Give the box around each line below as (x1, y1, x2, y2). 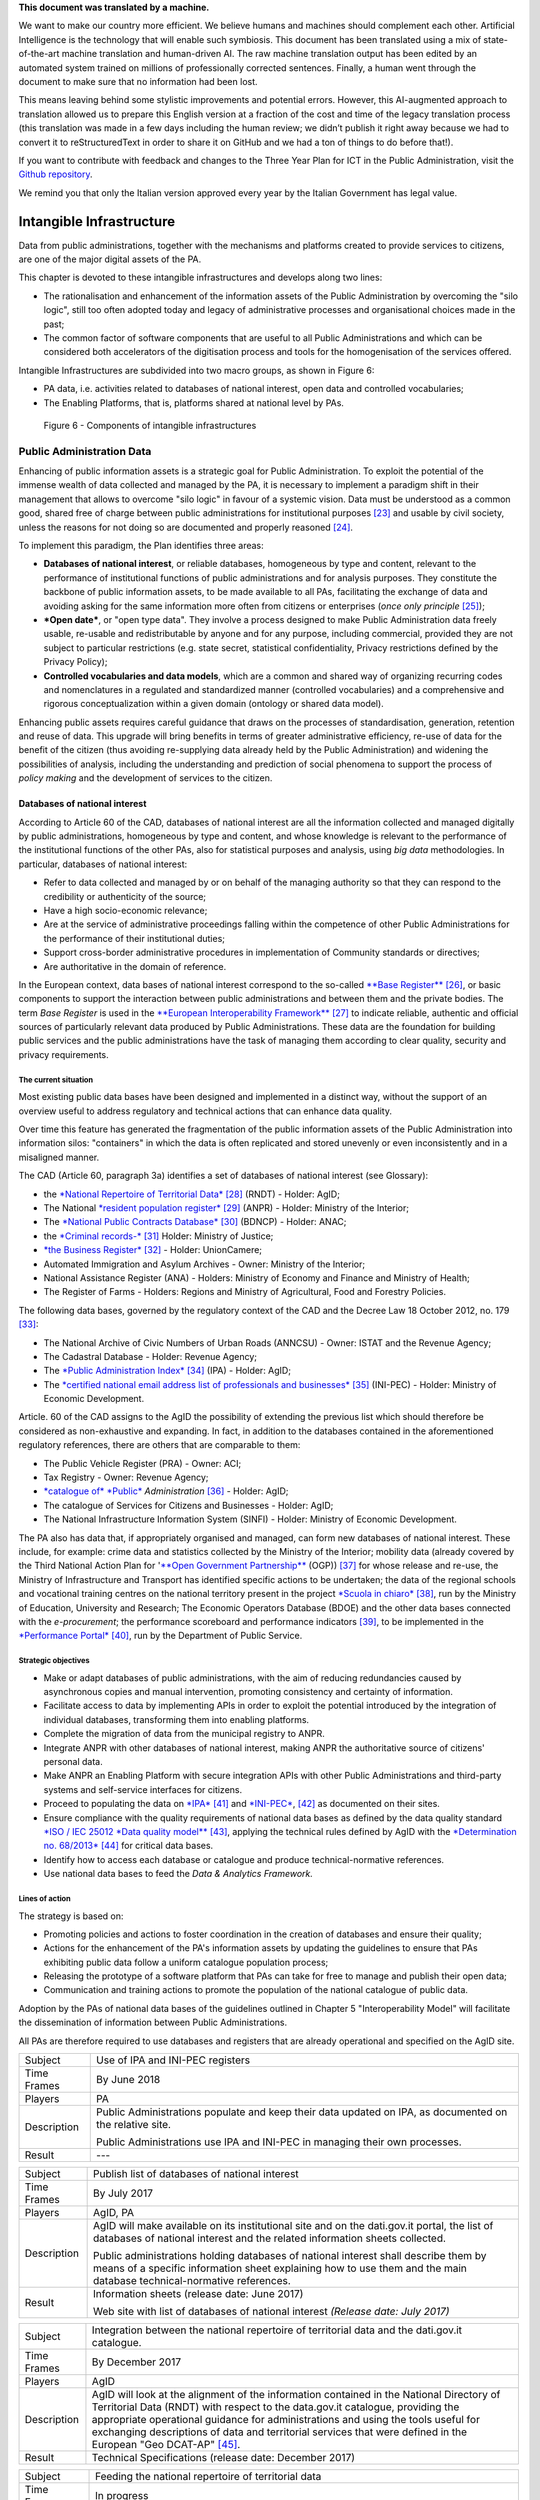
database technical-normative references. (93, 2274, 292, 2288)
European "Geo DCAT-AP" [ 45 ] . (91, 2438, 241, 2452)
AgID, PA (93, 2206, 135, 2220)
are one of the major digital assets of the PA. (18, 253, 202, 265)
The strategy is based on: (18, 1910, 124, 1922)
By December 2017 (91, 2355, 182, 2369)
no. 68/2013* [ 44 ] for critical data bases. (43, 1840, 214, 1852)
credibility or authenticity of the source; (43, 890, 207, 902)
